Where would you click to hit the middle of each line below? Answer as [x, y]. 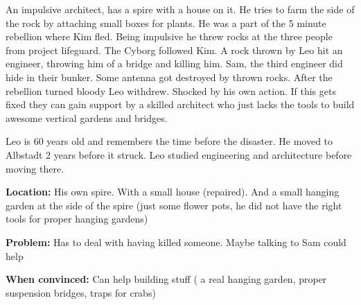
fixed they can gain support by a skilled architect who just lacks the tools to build [180, 104]
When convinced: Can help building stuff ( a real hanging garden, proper [166, 279]
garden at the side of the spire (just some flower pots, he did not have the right [174, 205]
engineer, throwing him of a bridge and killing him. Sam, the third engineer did [174, 63]
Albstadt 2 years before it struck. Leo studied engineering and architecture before [179, 154]
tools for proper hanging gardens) [77, 219]
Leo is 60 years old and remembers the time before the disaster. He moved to [169, 141]
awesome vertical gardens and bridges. [87, 117]
